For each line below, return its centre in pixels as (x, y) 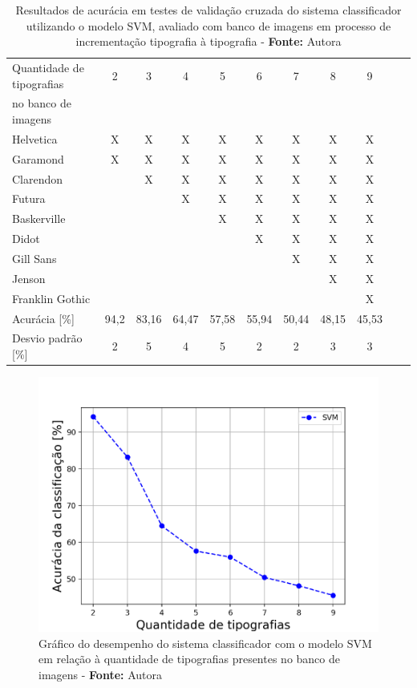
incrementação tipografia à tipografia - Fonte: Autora (208, 41)
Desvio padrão (47, 338)
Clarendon (38, 178)
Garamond (38, 158)
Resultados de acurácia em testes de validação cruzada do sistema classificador (208, 10)
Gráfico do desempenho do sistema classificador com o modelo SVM (205, 643)
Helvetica (35, 138)
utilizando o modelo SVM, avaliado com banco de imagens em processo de (208, 25)
